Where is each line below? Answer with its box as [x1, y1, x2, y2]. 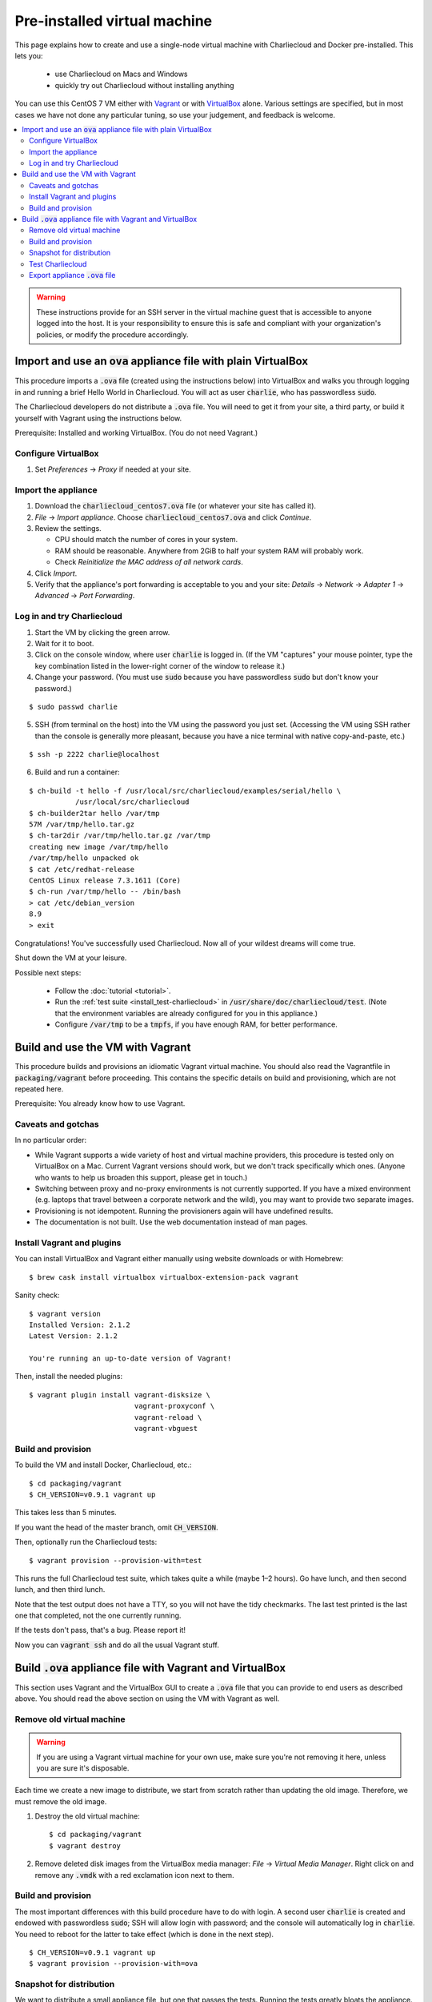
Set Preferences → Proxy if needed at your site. [34, 464, 191, 474]
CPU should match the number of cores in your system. [54, 535, 238, 545]
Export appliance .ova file [29, 270, 116, 279]
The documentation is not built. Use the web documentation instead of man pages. [34, 1217, 308, 1227]
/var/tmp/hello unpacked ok [29, 854, 139, 862]
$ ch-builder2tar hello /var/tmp [29, 809, 160, 818]
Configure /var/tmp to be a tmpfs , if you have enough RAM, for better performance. [54, 1019, 338, 1029]
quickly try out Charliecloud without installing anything [54, 80, 235, 90]
